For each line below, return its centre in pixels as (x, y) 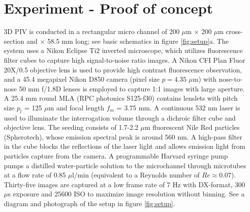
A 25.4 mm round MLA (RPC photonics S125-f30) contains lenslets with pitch (121, 98)
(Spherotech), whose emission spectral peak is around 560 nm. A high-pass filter (123, 136)
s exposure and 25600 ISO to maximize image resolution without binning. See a (126, 194)
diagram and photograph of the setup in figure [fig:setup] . (90, 203)
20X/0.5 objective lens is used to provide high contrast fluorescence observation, (123, 69)
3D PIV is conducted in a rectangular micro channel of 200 (92, 31)
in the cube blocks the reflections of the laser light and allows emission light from (125, 146)
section (14, 41)
